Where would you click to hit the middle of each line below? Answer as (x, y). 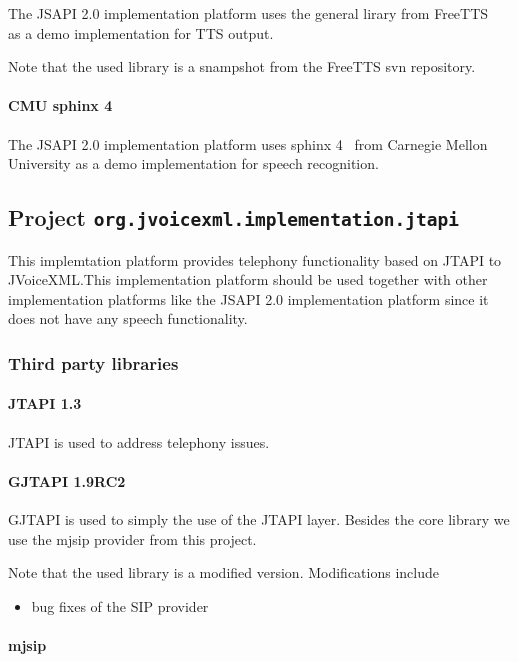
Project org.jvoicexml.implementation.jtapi (234, 217)
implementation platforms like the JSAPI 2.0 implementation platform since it (248, 298)
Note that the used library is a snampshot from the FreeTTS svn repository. (242, 66)
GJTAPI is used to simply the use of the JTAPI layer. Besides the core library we (259, 518)
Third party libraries (93, 362)
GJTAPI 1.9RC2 (67, 480)
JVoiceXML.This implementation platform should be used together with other (248, 279)
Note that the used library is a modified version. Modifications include (223, 572)
